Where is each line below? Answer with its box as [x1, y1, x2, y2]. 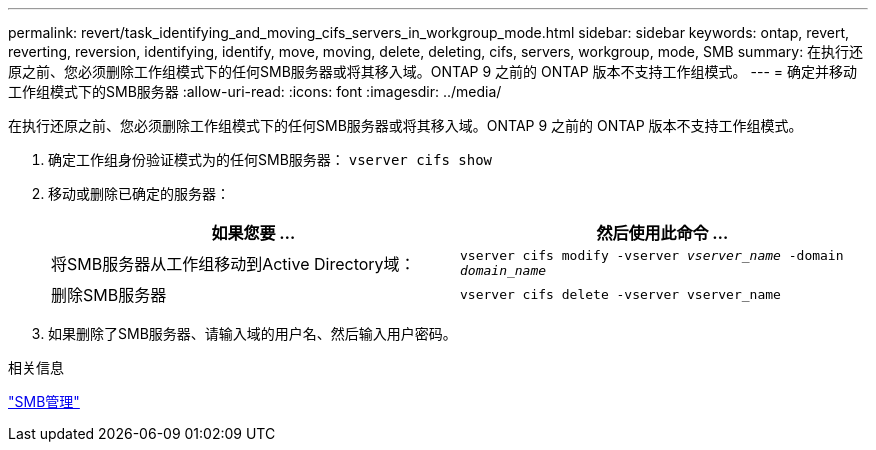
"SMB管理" [8, 393, 80, 410]
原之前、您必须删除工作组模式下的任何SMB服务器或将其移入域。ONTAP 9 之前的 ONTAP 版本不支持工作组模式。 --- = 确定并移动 [8, 63, 858, 80]
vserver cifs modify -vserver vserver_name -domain [460, 248, 844, 263]
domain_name [460, 263, 547, 278]
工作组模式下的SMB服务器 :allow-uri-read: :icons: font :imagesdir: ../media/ [8, 83, 502, 100]
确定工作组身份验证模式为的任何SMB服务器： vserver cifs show [48, 151, 493, 168]
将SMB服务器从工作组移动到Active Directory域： [51, 254, 416, 274]
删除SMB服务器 [51, 285, 167, 305]
